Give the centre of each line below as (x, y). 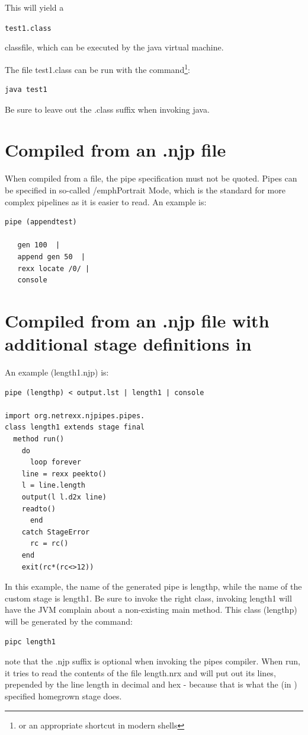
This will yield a (34, 7)
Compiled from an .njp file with (137, 320)
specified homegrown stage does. (63, 696)
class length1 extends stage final (75, 427)
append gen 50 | (52, 257)
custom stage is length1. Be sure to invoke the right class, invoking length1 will (148, 598)
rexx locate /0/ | (54, 268)
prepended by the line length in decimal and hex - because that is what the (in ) (151, 684)
